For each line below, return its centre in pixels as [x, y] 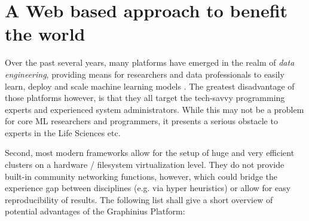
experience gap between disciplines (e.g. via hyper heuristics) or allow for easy [148, 188]
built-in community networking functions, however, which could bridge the [141, 176]
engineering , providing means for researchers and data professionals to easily [145, 74]
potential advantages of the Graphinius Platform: [95, 211]
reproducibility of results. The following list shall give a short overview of [139, 199]
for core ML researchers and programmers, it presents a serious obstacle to [141, 121]
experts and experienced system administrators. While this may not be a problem [154, 109]
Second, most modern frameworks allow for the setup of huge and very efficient [150, 153]
